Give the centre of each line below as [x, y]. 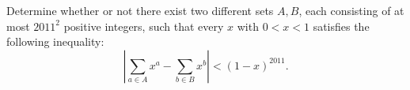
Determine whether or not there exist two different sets [140, 10]
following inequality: [55, 41]
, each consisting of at [351, 10]
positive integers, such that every [144, 26]
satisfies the [341, 26]
